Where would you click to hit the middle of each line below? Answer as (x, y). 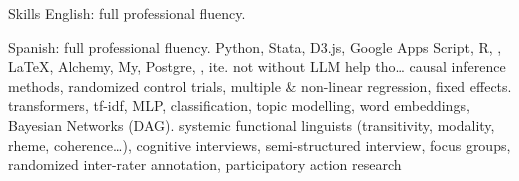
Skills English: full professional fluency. (127, 13)
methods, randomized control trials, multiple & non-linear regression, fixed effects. (260, 85)
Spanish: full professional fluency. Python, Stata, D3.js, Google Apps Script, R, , (255, 46)
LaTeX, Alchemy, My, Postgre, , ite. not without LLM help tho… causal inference (257, 66)
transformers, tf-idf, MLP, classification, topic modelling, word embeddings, (239, 105)
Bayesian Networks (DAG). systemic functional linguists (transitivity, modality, (251, 124)
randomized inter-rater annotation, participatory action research (205, 164)
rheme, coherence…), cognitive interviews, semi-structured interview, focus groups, (259, 144)
